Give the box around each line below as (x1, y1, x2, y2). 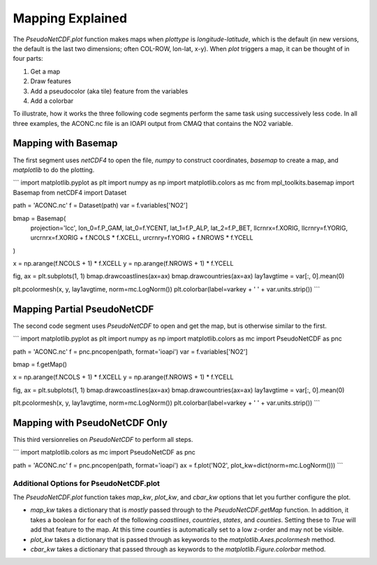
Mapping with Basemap (13, 137, 118, 150)
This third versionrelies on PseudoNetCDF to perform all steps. (13, 436, 193, 444)
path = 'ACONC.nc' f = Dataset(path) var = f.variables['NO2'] (13, 201, 188, 210)
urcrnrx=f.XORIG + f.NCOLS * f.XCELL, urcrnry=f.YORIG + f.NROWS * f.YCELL (30, 234, 254, 242)
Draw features (30, 77, 72, 85)
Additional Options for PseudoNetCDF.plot (13, 478, 161, 488)
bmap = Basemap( (13, 214, 66, 222)
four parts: (13, 55, 43, 63)
